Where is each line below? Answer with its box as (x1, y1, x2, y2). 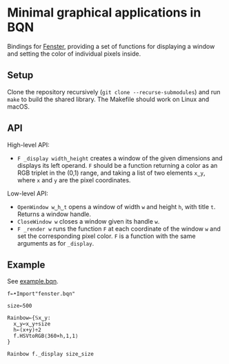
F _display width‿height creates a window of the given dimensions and (17, 153, 223, 162)
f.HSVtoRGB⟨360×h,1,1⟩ (13, 332, 79, 340)
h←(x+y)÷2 (13, 327, 41, 334)
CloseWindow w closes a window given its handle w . (17, 217, 160, 225)
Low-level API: (7, 189, 48, 197)
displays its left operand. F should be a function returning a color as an (17, 161, 218, 169)
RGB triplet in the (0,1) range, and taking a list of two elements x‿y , (17, 169, 206, 177)
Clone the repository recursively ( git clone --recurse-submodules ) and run (7, 87, 221, 96)
